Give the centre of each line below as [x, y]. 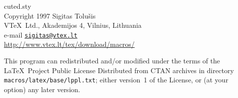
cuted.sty [18, 6]
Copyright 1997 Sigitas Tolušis [50, 15]
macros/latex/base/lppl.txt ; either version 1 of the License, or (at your [116, 80]
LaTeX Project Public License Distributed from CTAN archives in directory [119, 70]
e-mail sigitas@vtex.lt [41, 34]
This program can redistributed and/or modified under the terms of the [112, 61]
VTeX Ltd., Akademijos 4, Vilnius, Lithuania [73, 25]
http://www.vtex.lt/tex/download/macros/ [69, 44]
